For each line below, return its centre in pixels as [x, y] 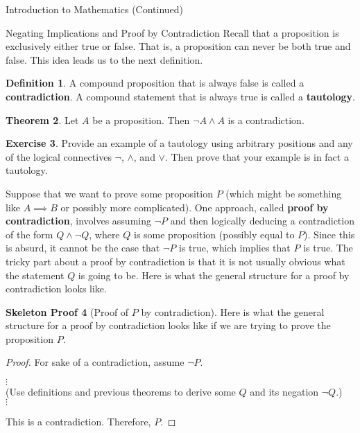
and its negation [284, 392]
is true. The [328, 248]
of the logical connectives [59, 156]
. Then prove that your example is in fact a [257, 156]
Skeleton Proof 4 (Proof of [67, 311]
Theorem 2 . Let [42, 120]
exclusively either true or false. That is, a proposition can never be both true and [178, 46]
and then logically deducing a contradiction [262, 221]
